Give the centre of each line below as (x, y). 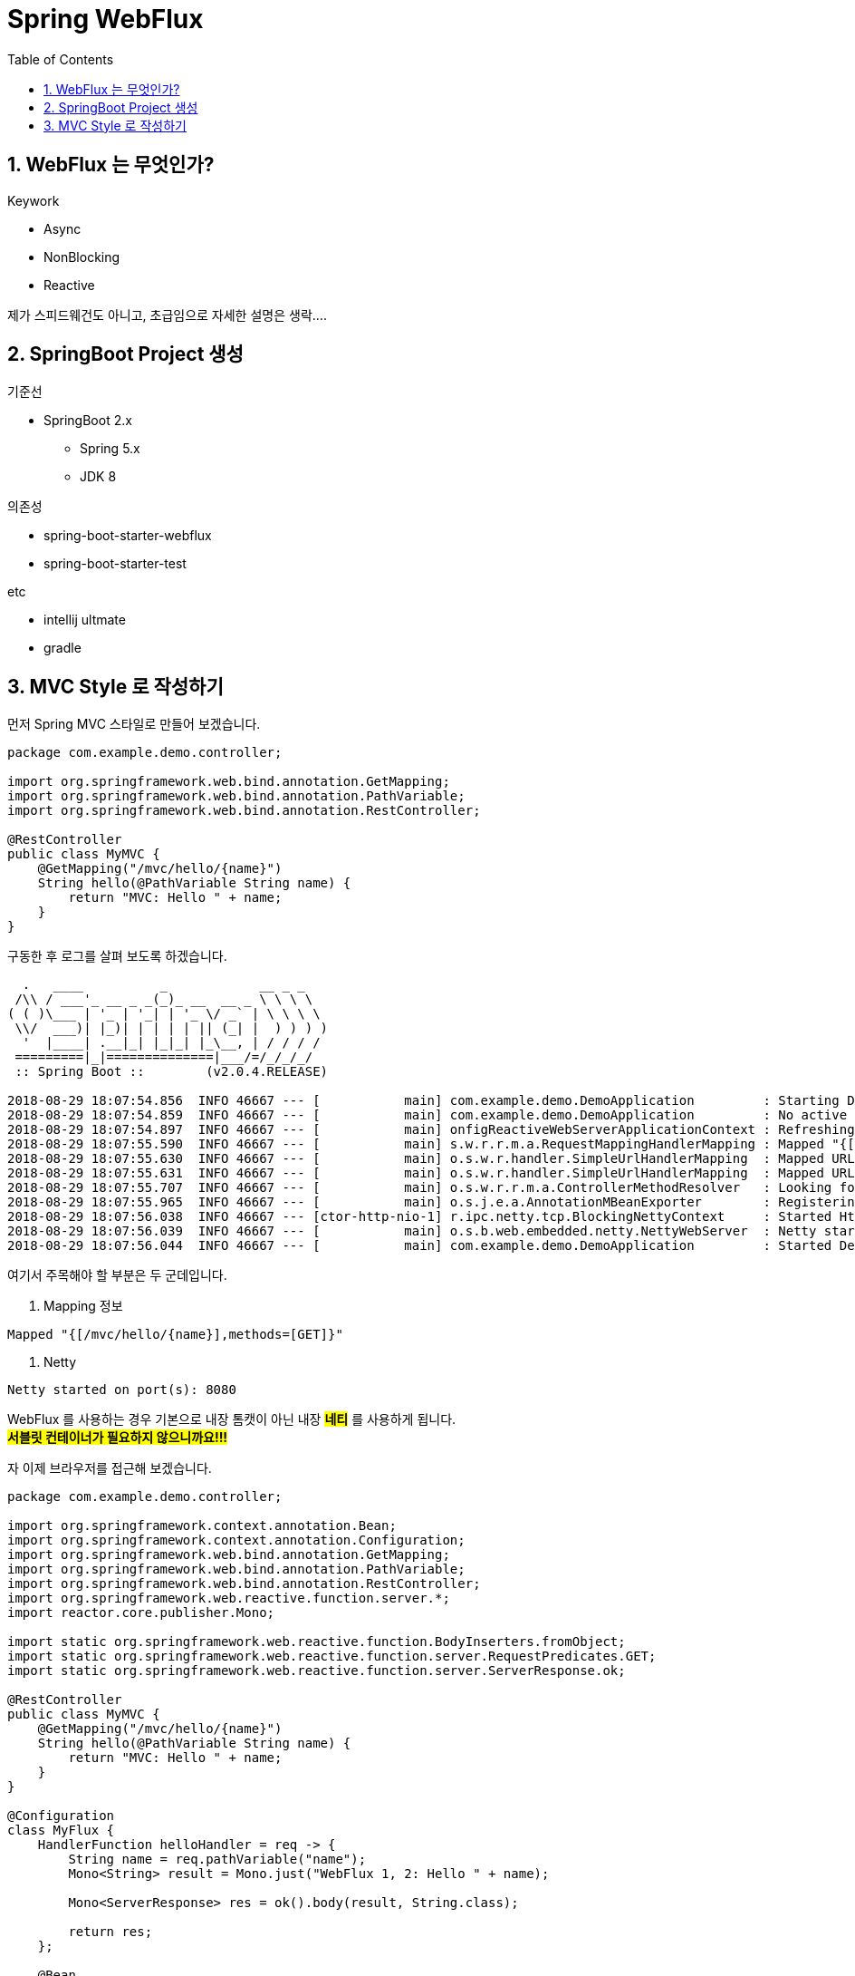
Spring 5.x (110, 449)
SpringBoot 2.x (88, 421)
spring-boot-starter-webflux (128, 536)
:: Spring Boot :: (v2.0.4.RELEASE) (172, 1072)
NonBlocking (82, 257)
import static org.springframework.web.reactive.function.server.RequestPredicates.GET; (332, 1656)
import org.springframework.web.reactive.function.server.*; (229, 1598)
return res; (110, 1932)
